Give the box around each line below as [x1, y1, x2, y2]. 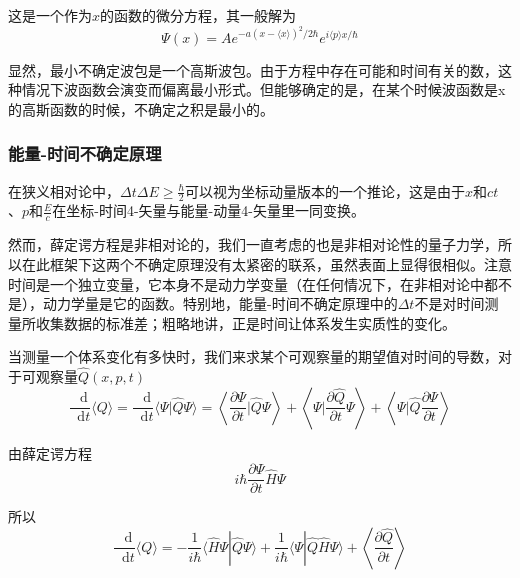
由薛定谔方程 [8, 442, 92, 463]
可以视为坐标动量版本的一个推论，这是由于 [185, 180, 466, 201]
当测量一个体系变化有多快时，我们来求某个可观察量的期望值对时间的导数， [8, 346, 498, 367]
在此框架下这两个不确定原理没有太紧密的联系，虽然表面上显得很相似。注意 [21, 253, 512, 274]
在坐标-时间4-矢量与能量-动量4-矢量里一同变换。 [52, 200, 365, 221]
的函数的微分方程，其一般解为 [100, 5, 297, 25]
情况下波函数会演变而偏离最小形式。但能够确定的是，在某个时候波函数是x [21, 79, 506, 100]
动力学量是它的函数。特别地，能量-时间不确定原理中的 [42, 293, 398, 314]
